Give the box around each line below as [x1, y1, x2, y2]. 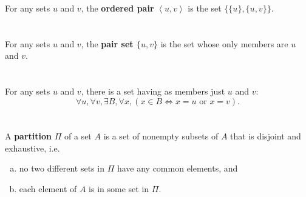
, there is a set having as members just [81, 85, 225, 98]
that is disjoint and [230, 129, 301, 142]
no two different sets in [19, 162, 104, 175]
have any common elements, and [117, 162, 238, 175]
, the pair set [81, 37, 134, 50]
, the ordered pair [81, 2, 154, 14]
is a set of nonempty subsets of [103, 129, 219, 142]
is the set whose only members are [160, 37, 288, 50]
